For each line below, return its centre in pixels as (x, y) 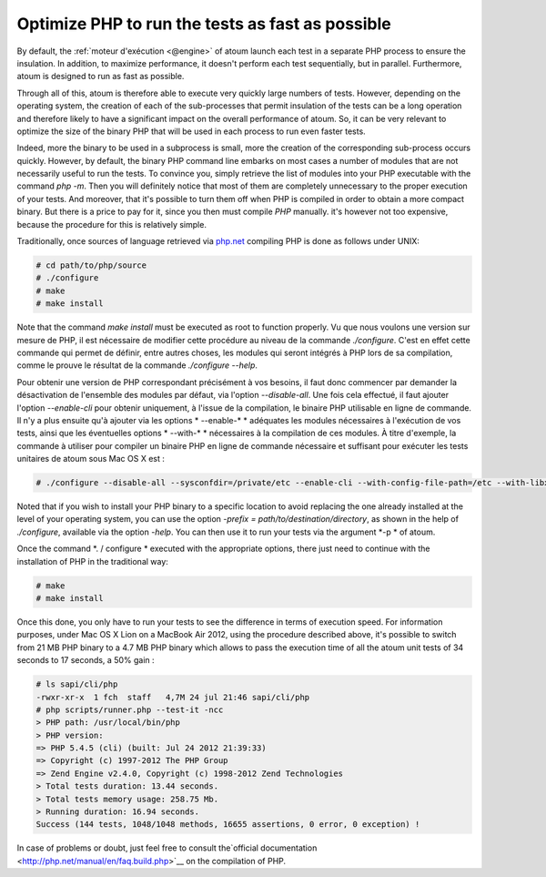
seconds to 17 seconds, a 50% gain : (86, 660)
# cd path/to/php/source (91, 265)
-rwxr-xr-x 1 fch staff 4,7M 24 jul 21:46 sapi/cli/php (173, 697)
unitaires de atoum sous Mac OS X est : (91, 459)
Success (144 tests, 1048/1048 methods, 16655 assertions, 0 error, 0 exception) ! (228, 825)
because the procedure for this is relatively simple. (111, 224)
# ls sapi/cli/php (77, 684)
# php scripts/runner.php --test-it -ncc (130, 709)
